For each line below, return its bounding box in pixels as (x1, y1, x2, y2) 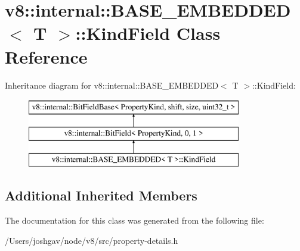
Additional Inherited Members (5, 186, 197, 205)
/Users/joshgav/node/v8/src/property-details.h (5, 234, 178, 246)
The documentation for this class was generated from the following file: (5, 214, 264, 227)
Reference (5, 44, 88, 68)
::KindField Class (75, 21, 221, 45)
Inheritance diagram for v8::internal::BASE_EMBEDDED (5, 79, 219, 91)
